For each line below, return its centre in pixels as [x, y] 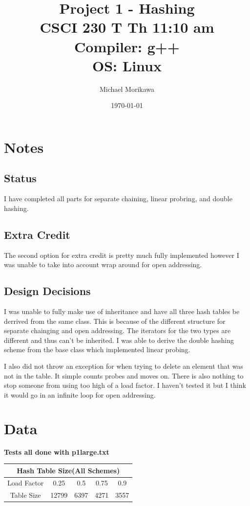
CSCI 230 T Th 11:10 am [127, 27]
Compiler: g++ [127, 46]
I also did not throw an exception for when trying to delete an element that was [124, 366]
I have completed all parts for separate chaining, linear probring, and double [118, 199]
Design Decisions [47, 291]
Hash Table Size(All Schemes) [68, 470]
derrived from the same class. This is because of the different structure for [115, 321]
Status [20, 178]
